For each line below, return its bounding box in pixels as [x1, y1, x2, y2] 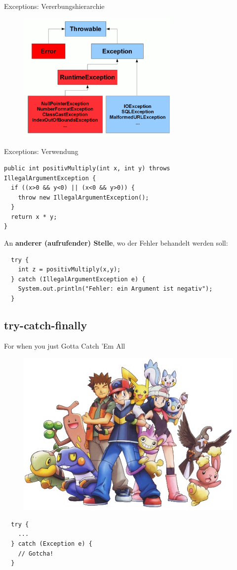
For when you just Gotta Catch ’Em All [4, 340, 125, 351]
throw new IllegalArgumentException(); [18, 194, 149, 201]
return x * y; [11, 213, 57, 220]
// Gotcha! [18, 550, 54, 557]
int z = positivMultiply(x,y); [18, 266, 121, 273]
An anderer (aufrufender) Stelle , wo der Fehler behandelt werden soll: [4, 238, 228, 248]
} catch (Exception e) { [11, 540, 92, 548]
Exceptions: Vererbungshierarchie [4, 1, 105, 11]
